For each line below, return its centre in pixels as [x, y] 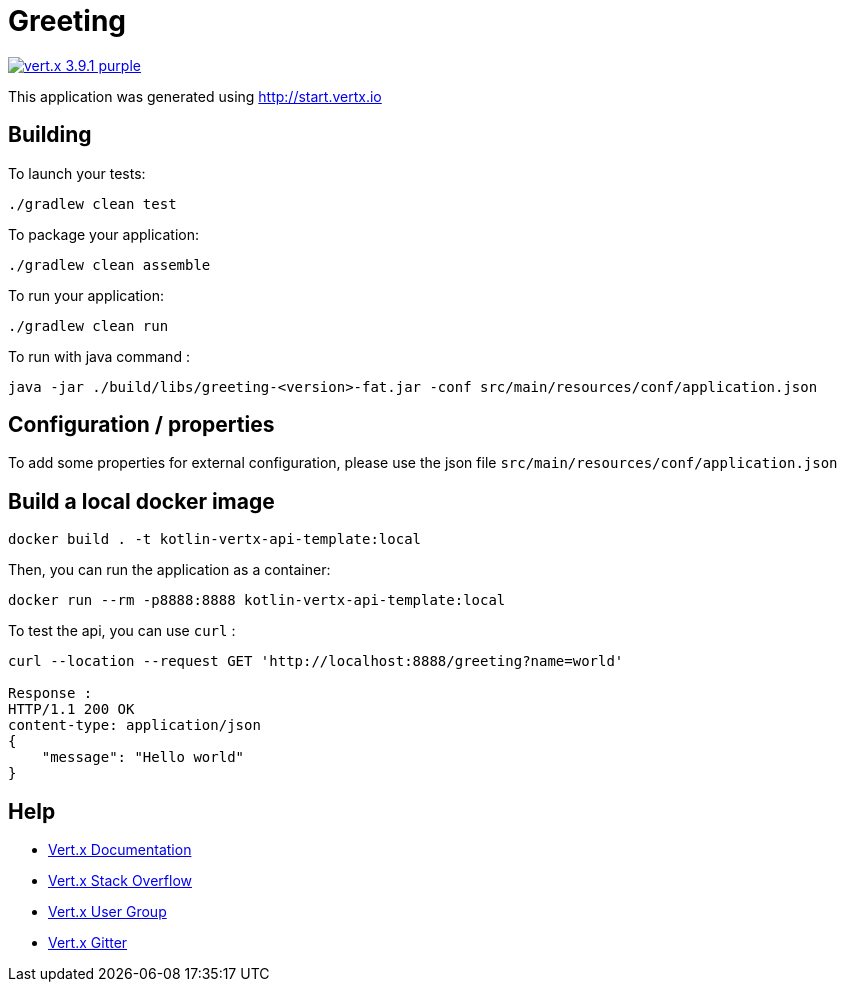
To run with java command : [99, 356]
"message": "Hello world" [143, 757]
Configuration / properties [141, 425]
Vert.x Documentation [120, 850]
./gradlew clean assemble [109, 264]
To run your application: [86, 295]
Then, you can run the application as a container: [169, 570]
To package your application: [104, 234]
